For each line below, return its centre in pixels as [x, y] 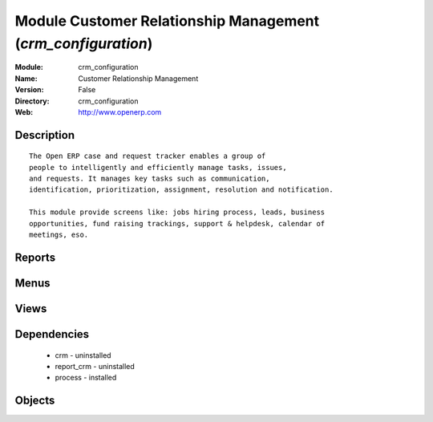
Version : [29, 90]
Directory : [32, 101]
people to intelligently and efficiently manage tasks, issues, [158, 167]
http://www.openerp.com [120, 112]
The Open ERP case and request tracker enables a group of [148, 156]
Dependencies [52, 334]
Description [45, 135]
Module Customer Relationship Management [167, 21]
